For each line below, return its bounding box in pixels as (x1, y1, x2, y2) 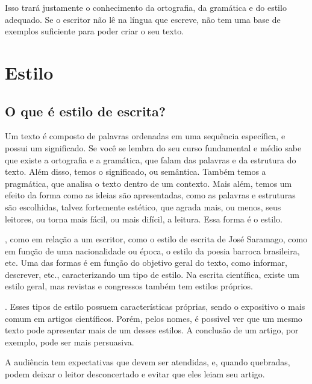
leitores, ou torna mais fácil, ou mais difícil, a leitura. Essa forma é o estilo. (5, 212, 282, 225)
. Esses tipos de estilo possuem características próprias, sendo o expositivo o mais (5, 300, 305, 313)
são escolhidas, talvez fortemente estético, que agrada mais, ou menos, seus (5, 200, 281, 213)
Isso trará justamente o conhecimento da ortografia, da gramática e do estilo (5, 1, 287, 13)
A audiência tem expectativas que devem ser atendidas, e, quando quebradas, (5, 356, 290, 368)
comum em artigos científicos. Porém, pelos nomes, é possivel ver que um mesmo (5, 312, 302, 324)
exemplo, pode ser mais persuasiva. (5, 335, 134, 348)
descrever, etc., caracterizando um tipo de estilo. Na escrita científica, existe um (5, 268, 299, 280)
